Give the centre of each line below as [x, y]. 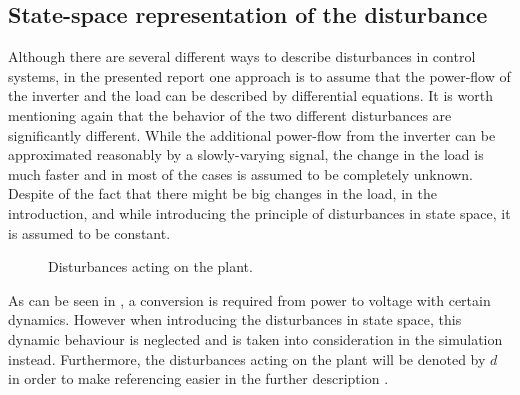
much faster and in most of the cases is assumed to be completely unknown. [240, 173]
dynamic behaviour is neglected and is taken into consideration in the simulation [255, 338]
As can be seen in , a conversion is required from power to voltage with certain [249, 299]
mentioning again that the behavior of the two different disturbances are [230, 114]
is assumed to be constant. [89, 232]
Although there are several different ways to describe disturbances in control [242, 56]
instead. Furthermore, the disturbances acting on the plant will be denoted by [247, 358]
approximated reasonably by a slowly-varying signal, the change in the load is [246, 154]
